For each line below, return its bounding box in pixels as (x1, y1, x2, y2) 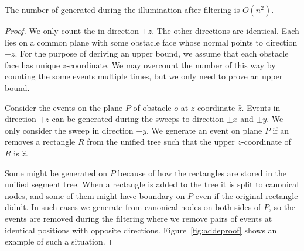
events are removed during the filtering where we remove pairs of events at (5, 212, 272, 224)
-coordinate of (241, 135, 291, 148)
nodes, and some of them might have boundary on (5, 189, 185, 201)
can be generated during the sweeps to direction (52, 113, 224, 125)
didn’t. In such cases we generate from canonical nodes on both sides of (5, 201, 261, 213)
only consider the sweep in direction (5, 124, 134, 136)
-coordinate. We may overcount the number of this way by (66, 58, 276, 71)
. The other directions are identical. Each (152, 25, 299, 36)
